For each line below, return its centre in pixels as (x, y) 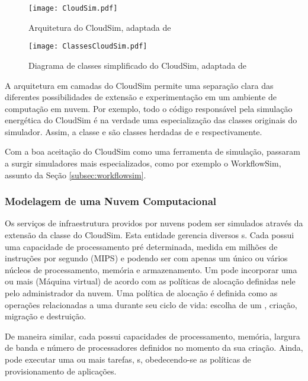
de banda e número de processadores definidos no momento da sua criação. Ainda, (154, 348)
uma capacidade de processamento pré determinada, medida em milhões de (141, 246)
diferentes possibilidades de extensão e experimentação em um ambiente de (141, 97)
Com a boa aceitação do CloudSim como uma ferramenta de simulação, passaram (153, 151)
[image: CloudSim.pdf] (73, 8)
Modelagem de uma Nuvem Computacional (111, 201)
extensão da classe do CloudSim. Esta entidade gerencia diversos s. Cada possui (150, 235)
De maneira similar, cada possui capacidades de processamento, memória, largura (153, 336)
